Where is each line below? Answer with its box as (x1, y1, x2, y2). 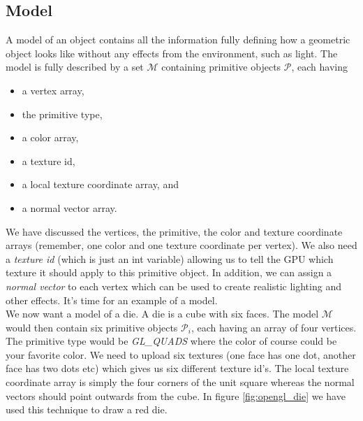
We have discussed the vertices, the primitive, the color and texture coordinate (6, 224, 343, 238)
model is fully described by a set (6, 59, 144, 74)
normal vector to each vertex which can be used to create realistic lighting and (6, 278, 341, 293)
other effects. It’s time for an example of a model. (6, 292, 218, 307)
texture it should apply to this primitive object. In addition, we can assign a (6, 265, 332, 280)
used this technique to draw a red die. (6, 402, 168, 417)
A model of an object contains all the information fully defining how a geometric (6, 32, 350, 47)
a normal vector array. (22, 200, 117, 215)
